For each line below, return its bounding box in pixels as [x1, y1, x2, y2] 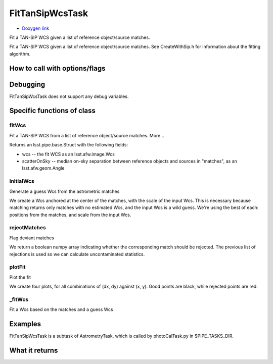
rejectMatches [9, 224, 47, 231]
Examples [9, 320, 41, 328]
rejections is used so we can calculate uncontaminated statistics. [9, 251, 145, 257]
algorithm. [9, 50, 31, 57]
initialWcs [9, 178, 35, 185]
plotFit [9, 264, 26, 271]
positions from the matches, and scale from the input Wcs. [9, 212, 131, 218]
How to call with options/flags [9, 64, 106, 73]
